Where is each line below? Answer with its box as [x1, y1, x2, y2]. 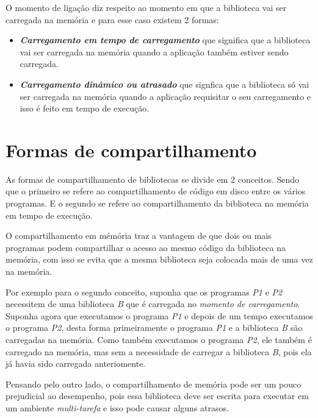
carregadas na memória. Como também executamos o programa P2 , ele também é [5, 333, 312, 345]
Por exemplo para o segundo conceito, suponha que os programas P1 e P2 [5, 285, 283, 298]
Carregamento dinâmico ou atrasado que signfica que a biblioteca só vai [20, 77, 309, 90]
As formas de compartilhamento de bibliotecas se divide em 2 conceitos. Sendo [5, 172, 300, 185]
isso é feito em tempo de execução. [20, 102, 150, 115]
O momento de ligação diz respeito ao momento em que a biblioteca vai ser [5, 1, 287, 13]
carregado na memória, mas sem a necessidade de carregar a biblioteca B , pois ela [5, 345, 312, 358]
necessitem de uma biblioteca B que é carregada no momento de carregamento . [5, 297, 300, 310]
